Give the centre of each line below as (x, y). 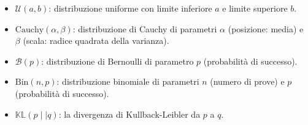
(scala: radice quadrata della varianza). (96, 41)
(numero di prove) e (247, 81)
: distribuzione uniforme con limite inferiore (130, 8)
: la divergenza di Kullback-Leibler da (129, 114)
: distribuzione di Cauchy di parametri (145, 28)
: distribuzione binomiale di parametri (128, 81)
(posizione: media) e (266, 28)
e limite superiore (255, 8)
